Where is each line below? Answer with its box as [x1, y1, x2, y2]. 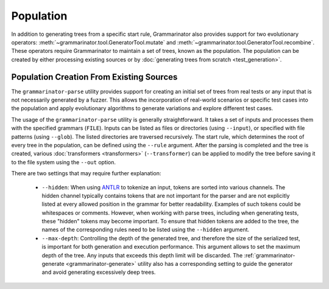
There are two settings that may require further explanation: [11, 170, 161, 177]
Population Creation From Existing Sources [11, 72, 178, 82]
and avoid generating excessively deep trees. [41, 268, 156, 276]
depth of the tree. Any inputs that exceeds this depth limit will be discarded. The [41, 251, 243, 259]
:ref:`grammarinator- [244, 251, 295, 259]
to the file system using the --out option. [11, 158, 116, 165]
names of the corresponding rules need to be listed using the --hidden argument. [41, 226, 250, 234]
